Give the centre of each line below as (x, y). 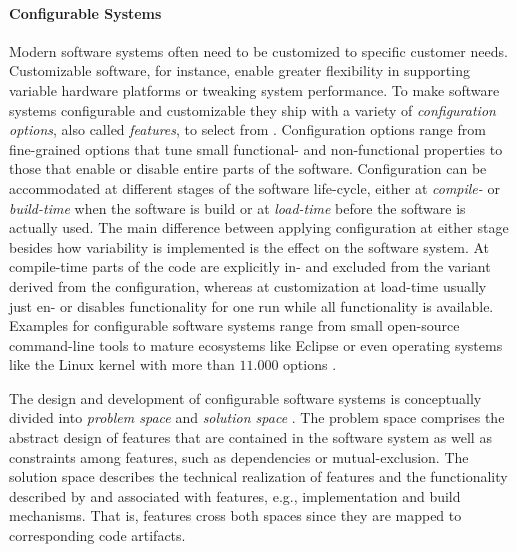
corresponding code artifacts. (97, 535)
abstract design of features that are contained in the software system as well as (250, 437)
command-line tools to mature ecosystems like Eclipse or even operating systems (256, 344)
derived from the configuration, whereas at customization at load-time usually (248, 285)
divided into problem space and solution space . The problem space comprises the (257, 417)
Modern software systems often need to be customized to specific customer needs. (258, 50)
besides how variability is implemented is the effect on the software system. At (249, 246)
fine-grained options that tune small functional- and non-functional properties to (256, 148)
